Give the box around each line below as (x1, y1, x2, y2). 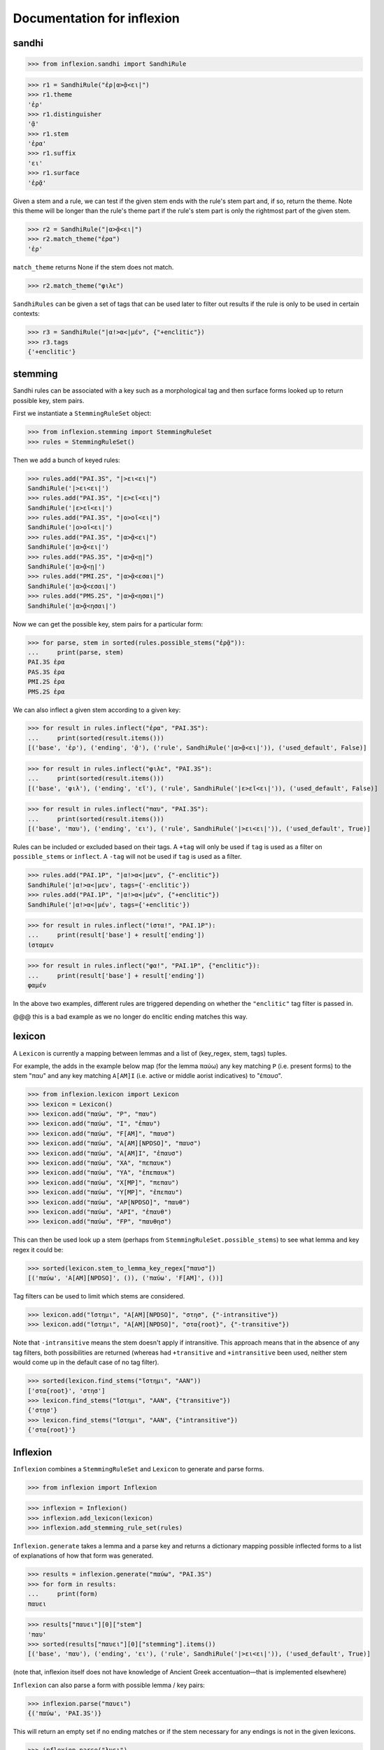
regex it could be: (13, 1245, 64, 1254)
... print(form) (27, 1590, 98, 1598)
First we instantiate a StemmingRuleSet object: (13, 409, 152, 418)
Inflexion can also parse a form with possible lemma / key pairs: (13, 1681, 206, 1689)
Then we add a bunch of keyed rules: (13, 456, 120, 464)
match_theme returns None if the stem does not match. (13, 262, 174, 271)
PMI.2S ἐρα (27, 678, 65, 686)
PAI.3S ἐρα (27, 658, 65, 666)
